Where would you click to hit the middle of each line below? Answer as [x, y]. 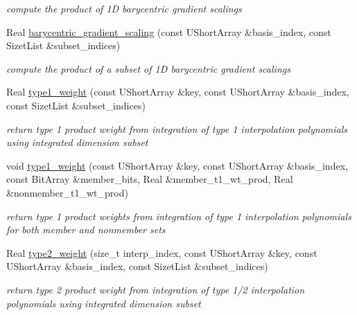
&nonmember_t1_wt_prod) [67, 192]
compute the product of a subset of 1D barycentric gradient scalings [148, 68]
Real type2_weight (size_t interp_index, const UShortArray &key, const [162, 252]
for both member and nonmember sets [86, 229]
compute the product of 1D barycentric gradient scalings [124, 8]
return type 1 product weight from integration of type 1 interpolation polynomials [177, 128]
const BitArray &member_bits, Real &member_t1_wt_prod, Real [150, 179]
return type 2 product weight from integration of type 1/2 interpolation [156, 289]
